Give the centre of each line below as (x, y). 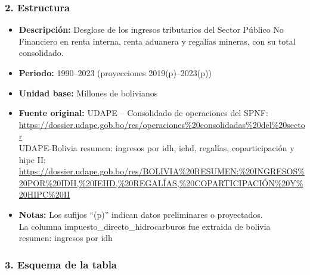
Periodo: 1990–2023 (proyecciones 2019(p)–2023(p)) (115, 73)
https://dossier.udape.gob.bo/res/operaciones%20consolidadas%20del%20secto (162, 124)
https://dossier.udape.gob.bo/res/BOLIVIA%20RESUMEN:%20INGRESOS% (162, 171)
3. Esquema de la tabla (61, 264)
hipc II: (32, 159)
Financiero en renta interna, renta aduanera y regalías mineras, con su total (157, 41)
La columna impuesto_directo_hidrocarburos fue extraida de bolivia (145, 226)
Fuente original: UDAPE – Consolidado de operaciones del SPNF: (143, 113)
